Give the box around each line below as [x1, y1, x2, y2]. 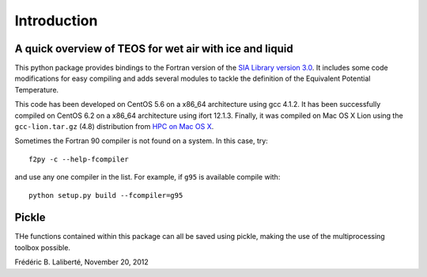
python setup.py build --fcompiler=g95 [28, 191, 183, 199]
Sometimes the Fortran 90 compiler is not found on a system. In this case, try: [14, 136, 268, 146]
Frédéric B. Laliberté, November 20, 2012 [14, 257, 149, 267]
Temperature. [14, 85, 59, 94]
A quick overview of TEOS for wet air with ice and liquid [14, 42, 293, 55]
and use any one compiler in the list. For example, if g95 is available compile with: [14, 173, 281, 182]
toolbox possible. [14, 242, 71, 252]
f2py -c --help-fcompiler [28, 154, 130, 164]
